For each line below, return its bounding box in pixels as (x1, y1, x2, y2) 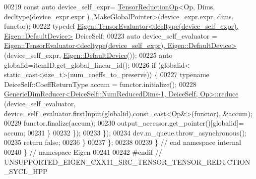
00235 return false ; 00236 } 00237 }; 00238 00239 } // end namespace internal (4, 137, 241, 147)
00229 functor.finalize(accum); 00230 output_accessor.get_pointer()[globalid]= (4, 118, 244, 128)
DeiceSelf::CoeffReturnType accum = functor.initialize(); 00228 (4, 79, 196, 89)
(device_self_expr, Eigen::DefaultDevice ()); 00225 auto (4, 49, 173, 60)
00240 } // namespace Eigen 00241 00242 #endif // (4, 146, 162, 157)
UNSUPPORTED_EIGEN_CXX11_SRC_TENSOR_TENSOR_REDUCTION (4, 156, 251, 167)
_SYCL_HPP (4, 166, 48, 177)
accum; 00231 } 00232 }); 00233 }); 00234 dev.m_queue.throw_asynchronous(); (4, 127, 247, 137)
